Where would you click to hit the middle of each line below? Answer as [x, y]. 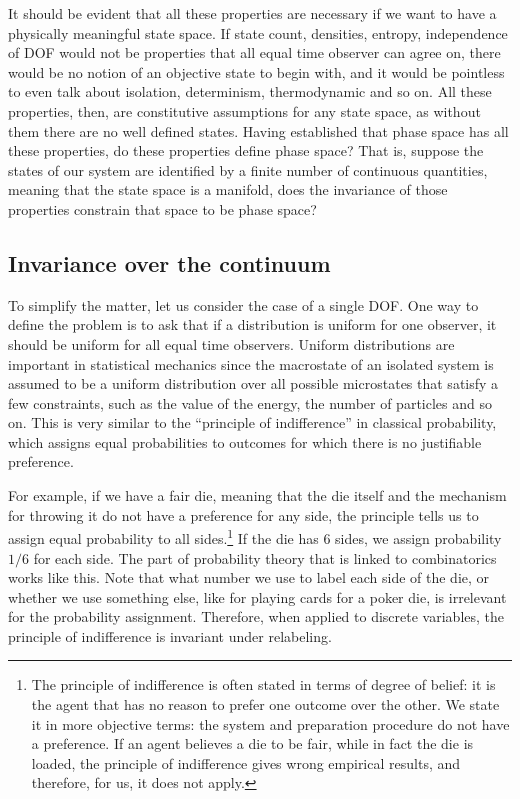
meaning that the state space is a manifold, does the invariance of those [228, 189]
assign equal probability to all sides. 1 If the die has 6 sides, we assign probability [255, 536]
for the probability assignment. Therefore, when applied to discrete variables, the [256, 616]
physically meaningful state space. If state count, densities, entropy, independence [258, 32]
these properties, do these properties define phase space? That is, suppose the [246, 150]
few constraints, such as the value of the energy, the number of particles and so [250, 402]
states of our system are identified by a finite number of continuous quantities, [248, 169]
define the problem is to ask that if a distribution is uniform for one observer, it [252, 324]
